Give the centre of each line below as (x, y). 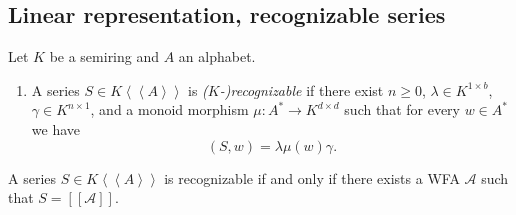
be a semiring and (104, 56)
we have (55, 128)
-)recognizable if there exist (301, 89)
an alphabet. (217, 56)
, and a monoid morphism (169, 109)
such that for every (402, 109)
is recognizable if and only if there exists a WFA (312, 177)
